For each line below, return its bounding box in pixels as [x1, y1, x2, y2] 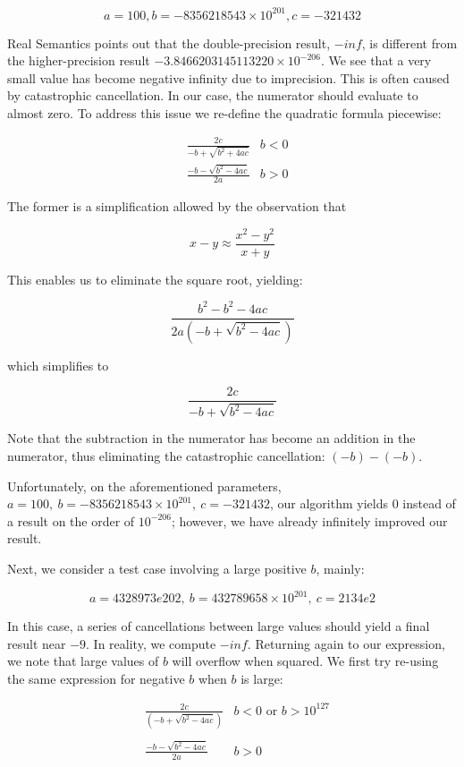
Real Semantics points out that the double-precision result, [7, 33, 331, 52]
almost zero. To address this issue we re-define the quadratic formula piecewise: [7, 103, 442, 122]
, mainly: [316, 559, 365, 577]
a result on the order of [7, 511, 135, 530]
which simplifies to [7, 355, 109, 374]
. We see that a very [320, 51, 432, 70]
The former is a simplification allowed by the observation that [7, 196, 347, 215]
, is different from [361, 33, 458, 52]
